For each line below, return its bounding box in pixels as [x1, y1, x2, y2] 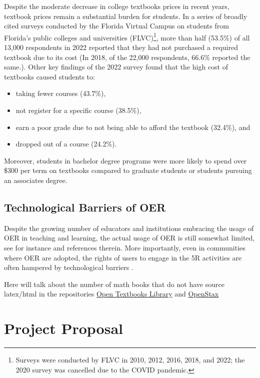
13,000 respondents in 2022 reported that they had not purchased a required [4, 42, 238, 52]
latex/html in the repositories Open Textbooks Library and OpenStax [4, 288, 219, 299]
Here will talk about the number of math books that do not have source [4, 278, 224, 289]
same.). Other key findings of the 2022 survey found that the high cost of [4, 61, 228, 72]
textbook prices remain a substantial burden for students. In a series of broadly [4, 10, 247, 21]
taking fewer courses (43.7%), [15, 88, 106, 98]
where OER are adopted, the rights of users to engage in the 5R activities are [4, 252, 242, 262]
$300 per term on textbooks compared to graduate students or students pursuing [4, 165, 252, 175]
